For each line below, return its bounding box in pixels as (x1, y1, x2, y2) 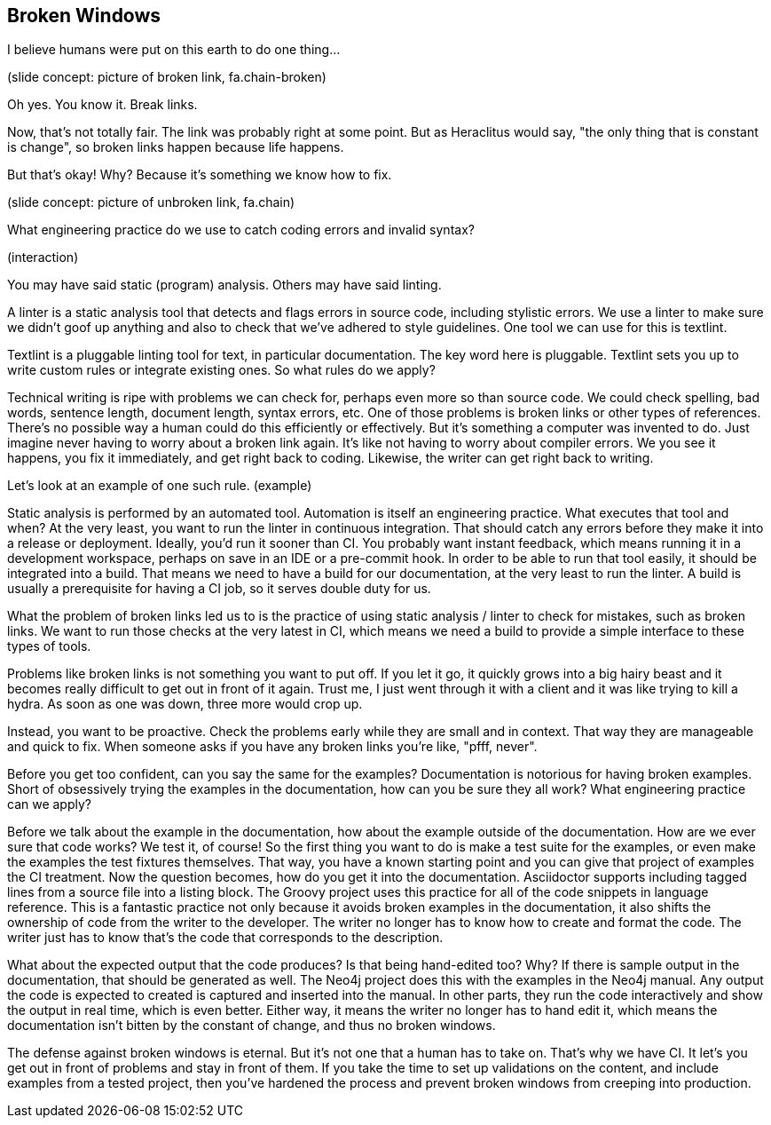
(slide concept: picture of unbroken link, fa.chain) (7, 194, 295, 210)
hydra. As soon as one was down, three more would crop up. (7, 696, 363, 712)
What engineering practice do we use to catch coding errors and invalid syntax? (7, 222, 475, 238)
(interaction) (7, 250, 79, 265)
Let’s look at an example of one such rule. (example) (7, 478, 312, 494)
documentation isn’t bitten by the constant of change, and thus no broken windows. (7, 1018, 496, 1034)
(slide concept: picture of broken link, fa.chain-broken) (7, 69, 326, 85)
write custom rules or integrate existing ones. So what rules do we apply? (7, 362, 436, 378)
